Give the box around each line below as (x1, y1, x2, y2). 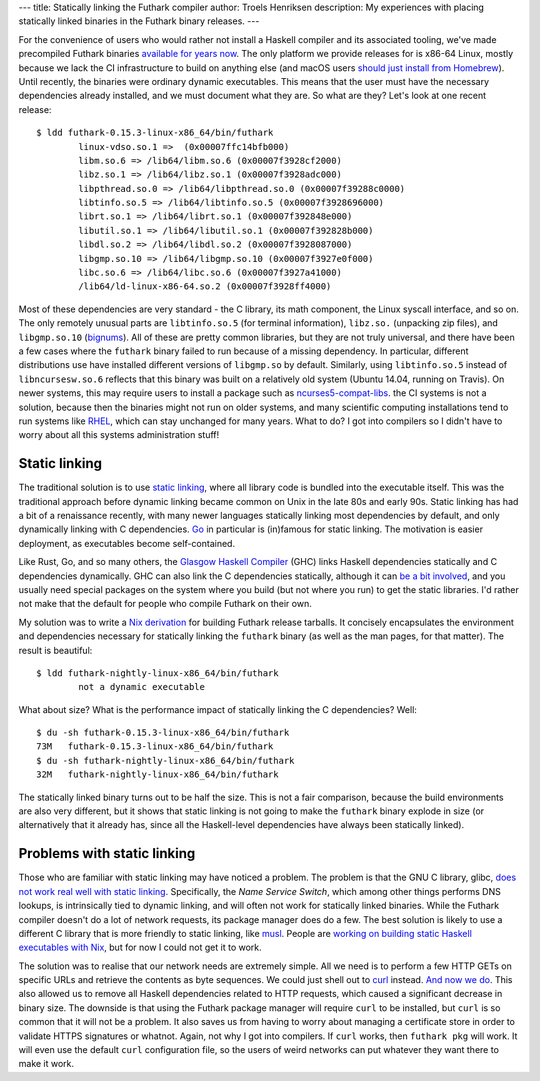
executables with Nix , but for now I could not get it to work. (18, 941, 262, 954)
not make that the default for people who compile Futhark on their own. (18, 598, 312, 610)
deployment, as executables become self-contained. (18, 537, 235, 549)
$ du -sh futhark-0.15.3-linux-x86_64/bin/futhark (36, 727, 290, 739)
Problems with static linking (18, 845, 196, 862)
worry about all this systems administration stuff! (18, 429, 220, 441)
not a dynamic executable (78, 681, 205, 693)
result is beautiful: (18, 644, 93, 656)
